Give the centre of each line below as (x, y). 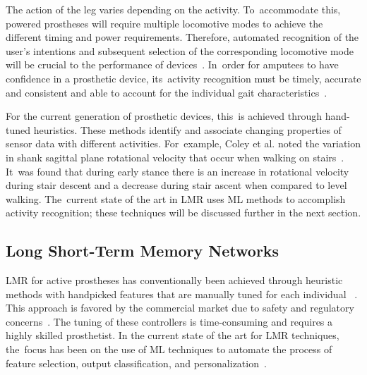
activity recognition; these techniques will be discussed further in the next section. (183, 213)
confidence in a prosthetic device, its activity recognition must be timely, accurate (183, 78)
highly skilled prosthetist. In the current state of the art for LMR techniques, (173, 335)
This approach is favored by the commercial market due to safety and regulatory (180, 308)
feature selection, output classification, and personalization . (136, 363)
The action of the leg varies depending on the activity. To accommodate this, (173, 9)
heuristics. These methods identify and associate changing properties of (187, 129)
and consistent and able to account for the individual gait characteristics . (167, 92)
